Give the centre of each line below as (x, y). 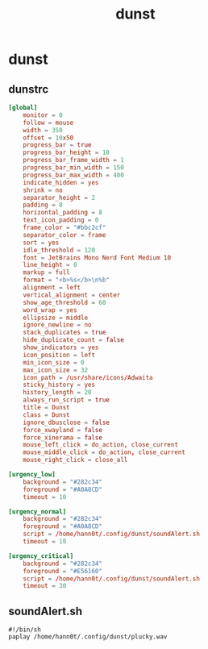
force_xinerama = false (63, 437)
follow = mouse (48, 123)
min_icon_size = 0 (54, 362)
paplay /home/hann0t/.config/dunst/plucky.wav (88, 637)
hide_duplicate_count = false (74, 340)
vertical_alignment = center (72, 295)
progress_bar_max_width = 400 (74, 175)
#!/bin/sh (25, 630)
